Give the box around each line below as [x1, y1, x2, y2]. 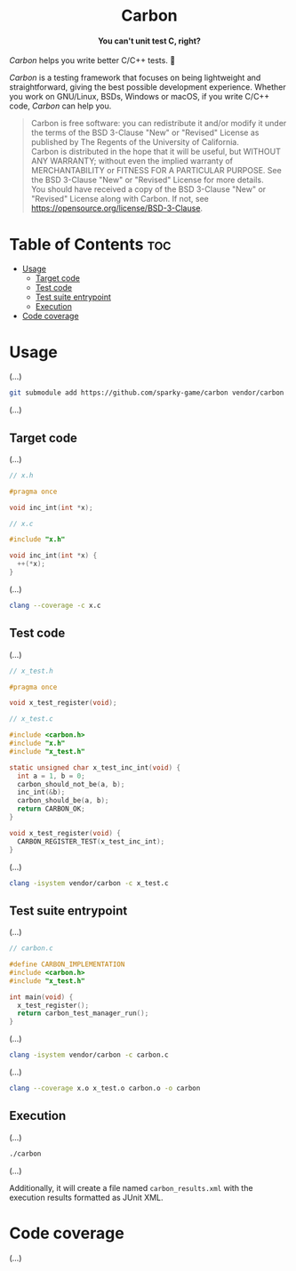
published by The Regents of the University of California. [30, 137, 240, 148]
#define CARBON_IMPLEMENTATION [9, 960, 125, 969]
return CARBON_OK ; [17, 804, 86, 813]
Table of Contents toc [9, 234, 172, 254]
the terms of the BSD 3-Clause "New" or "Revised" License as [30, 127, 260, 138]
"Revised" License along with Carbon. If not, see [30, 194, 209, 204]
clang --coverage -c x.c [9, 601, 101, 610]
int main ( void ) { [9, 992, 74, 1002]
